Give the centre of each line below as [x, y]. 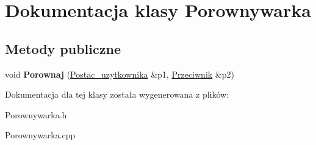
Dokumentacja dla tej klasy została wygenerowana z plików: [117, 94]
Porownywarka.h [36, 114]
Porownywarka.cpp [40, 135]
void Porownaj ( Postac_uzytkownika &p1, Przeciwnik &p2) [120, 74]
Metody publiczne [63, 48]
